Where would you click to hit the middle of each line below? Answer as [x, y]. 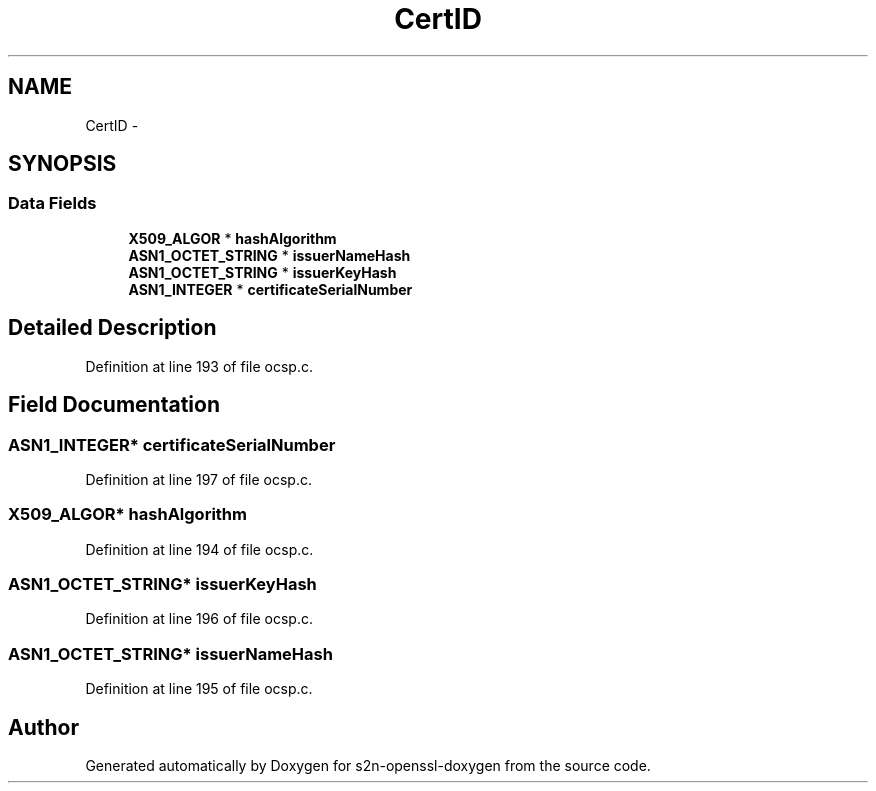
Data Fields [52, 203]
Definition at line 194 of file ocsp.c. [199, 549]
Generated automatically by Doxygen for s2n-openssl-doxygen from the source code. [368, 765]
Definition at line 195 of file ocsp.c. [199, 689]
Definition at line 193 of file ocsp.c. [199, 366]
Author [43, 727]
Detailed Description [112, 328]
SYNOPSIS [62, 164]
